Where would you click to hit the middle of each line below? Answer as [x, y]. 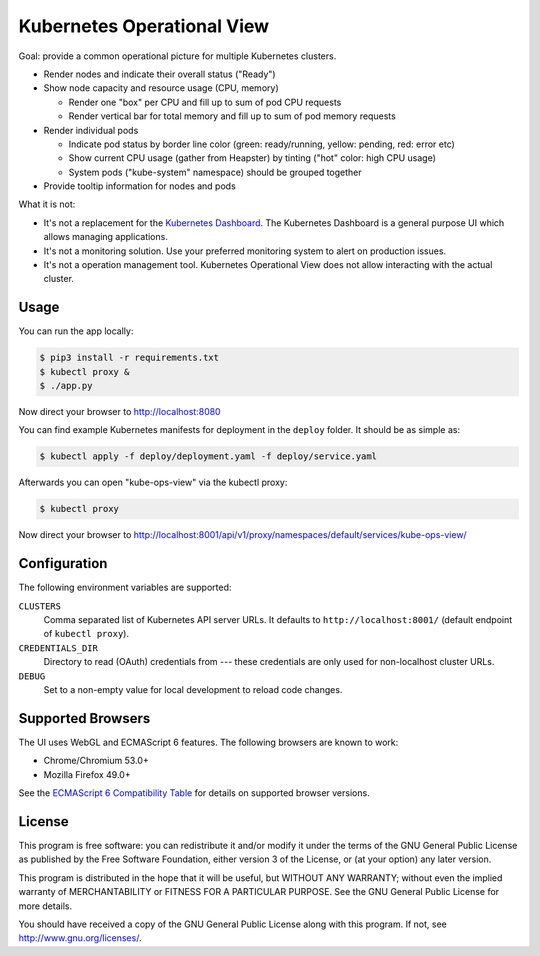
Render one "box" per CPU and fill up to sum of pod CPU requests [205, 102]
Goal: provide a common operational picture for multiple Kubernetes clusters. [177, 56]
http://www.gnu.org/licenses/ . [80, 938]
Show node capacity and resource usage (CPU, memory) [161, 88]
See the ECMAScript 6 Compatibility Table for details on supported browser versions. [194, 793]
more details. [45, 906]
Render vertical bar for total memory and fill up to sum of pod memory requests [232, 116]
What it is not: [47, 204]
